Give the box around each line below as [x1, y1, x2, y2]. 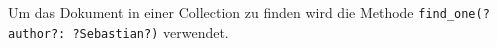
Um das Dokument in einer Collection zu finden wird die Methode [8, 2, 414, 22]
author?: [8, 26, 66, 41]
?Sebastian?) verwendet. [72, 21, 229, 42]
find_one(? [418, 7, 490, 21]
